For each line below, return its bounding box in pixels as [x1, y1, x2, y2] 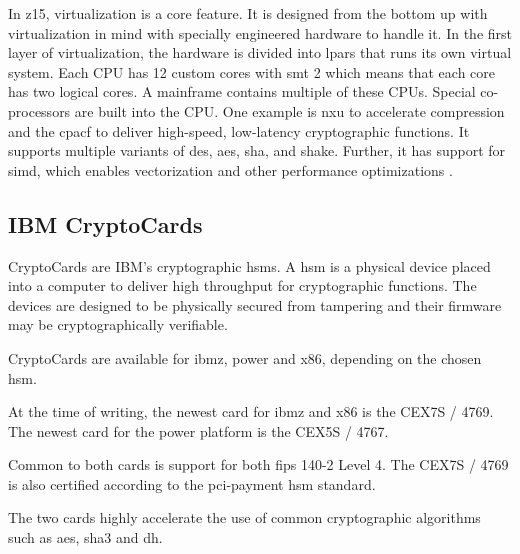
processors [8, 100, 71, 121]
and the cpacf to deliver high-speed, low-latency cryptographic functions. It [8, 120, 470, 141]
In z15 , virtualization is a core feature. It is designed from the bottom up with [8, 3, 488, 23]
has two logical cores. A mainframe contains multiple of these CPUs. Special [8, 81, 476, 102]
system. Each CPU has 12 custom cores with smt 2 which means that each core [8, 61, 496, 82]
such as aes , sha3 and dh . [8, 527, 163, 548]
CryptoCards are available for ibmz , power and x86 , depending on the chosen [8, 347, 482, 368]
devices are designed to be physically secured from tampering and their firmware [8, 294, 502, 315]
